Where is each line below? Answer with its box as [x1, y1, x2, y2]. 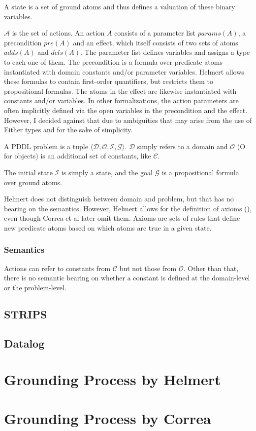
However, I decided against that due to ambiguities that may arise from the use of [4, 115, 252, 125]
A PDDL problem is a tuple [4, 141, 88, 151]
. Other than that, [183, 263, 239, 273]
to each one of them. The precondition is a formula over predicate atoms [4, 56, 223, 67]
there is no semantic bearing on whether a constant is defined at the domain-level [4, 273, 250, 283]
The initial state [4, 167, 53, 177]
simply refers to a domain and [137, 141, 228, 151]
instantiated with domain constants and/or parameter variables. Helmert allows [4, 66, 244, 77]
